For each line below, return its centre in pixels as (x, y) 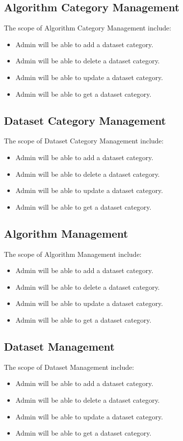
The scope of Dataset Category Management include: (84, 141)
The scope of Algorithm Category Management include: (88, 28)
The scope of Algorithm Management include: (73, 254)
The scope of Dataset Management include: (69, 367)
